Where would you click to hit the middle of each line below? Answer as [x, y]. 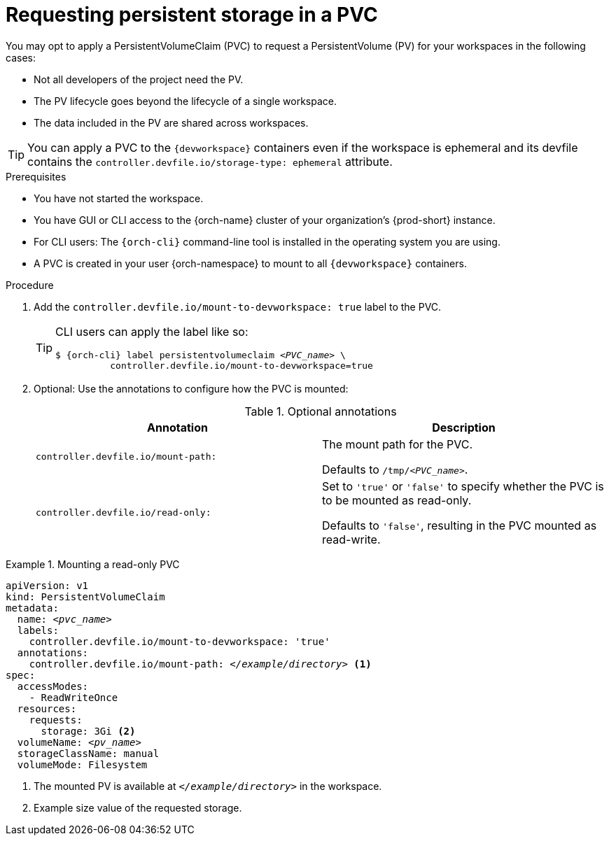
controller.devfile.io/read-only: [124, 513]
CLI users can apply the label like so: [152, 331]
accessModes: [53, 686]
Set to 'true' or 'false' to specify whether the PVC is [463, 486]
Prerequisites [36, 176]
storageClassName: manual [88, 753]
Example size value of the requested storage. [138, 807]
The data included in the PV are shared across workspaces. [171, 122]
